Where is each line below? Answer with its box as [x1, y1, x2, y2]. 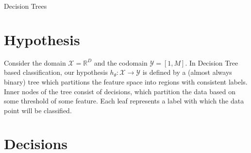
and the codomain [94, 57, 148, 68]
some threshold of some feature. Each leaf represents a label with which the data [4, 96, 244, 106]
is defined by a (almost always [142, 67, 232, 77]
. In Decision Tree [185, 57, 238, 68]
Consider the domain [4, 57, 66, 68]
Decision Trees [4, 1, 47, 11]
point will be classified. [4, 105, 72, 115]
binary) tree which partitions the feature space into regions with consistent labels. [4, 76, 248, 86]
